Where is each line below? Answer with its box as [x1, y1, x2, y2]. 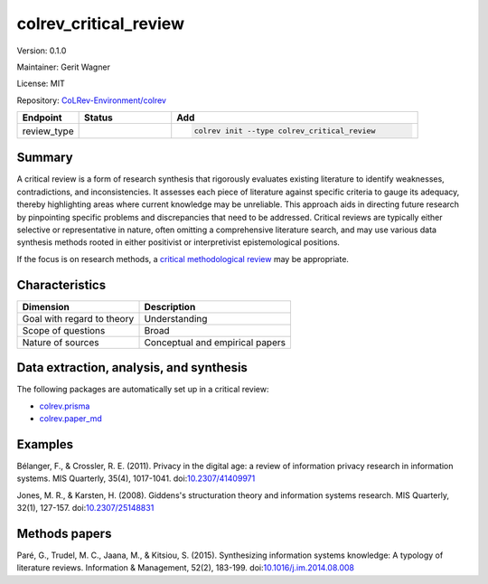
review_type [22, 125, 74, 137]
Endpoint [22, 111, 62, 124]
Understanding [144, 312, 208, 325]
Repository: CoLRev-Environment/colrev [16, 95, 167, 106]
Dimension [22, 300, 70, 313]
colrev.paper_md [39, 412, 103, 424]
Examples [16, 437, 74, 452]
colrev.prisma [39, 400, 90, 411]
